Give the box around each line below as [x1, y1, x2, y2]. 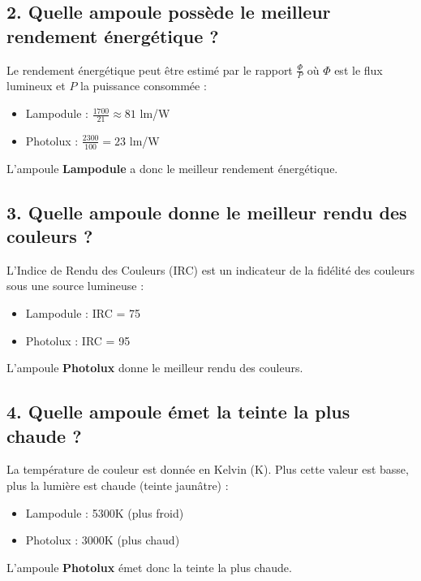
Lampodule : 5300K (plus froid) [25, 504, 184, 521]
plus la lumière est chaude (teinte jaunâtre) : [6, 477, 229, 494]
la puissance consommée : [80, 77, 207, 94]
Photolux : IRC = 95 [25, 332, 131, 349]
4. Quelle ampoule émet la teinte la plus [6, 399, 350, 424]
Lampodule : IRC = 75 [25, 305, 140, 322]
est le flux [334, 61, 383, 78]
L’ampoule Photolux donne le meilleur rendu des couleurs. [6, 359, 303, 376]
